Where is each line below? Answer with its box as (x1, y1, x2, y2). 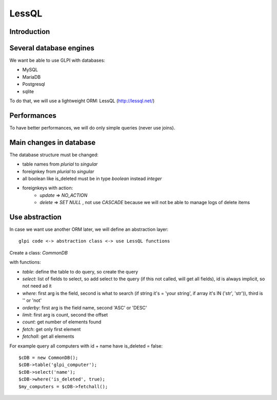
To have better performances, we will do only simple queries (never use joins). (9, 124, 175, 131)
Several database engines (9, 44, 94, 52)
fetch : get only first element (22, 326, 81, 332)
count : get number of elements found (22, 319, 102, 325)
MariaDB (22, 74, 41, 80)
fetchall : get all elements (22, 333, 74, 339)
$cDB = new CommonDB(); (18, 355, 78, 360)
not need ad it (22, 283, 52, 289)
